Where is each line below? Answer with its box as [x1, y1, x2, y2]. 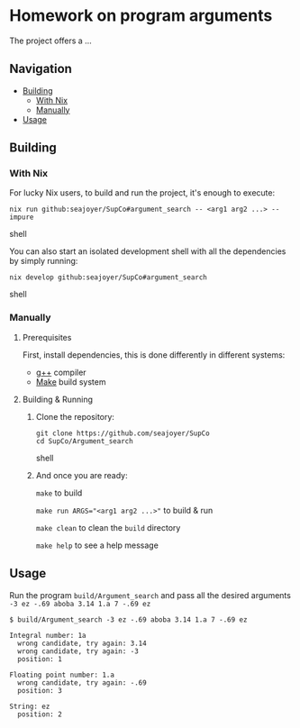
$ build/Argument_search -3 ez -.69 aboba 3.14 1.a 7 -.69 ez [9, 614, 248, 624]
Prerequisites [22, 332, 72, 342]
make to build [35, 487, 83, 498]
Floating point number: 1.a [9, 670, 115, 679]
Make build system [35, 376, 106, 387]
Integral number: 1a [9, 631, 87, 640]
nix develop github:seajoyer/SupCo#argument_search [9, 273, 207, 282]
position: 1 [17, 654, 63, 663]
